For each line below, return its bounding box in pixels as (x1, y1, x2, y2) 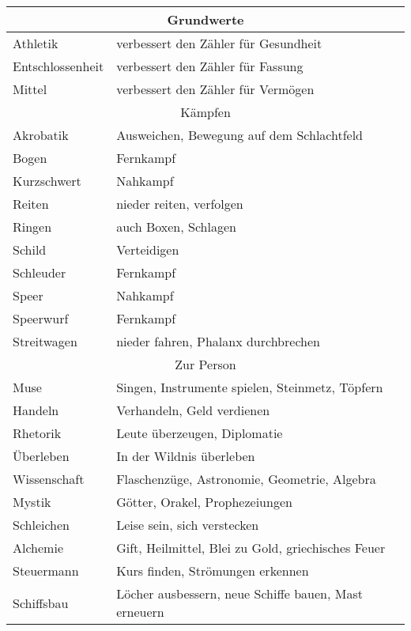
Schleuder (13, 263, 66, 281)
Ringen (13, 217, 52, 236)
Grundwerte (167, 10, 244, 28)
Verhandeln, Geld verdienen (116, 401, 270, 419)
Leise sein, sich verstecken (116, 516, 259, 534)
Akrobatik (13, 126, 69, 144)
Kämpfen (180, 103, 231, 121)
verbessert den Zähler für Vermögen (116, 80, 315, 98)
